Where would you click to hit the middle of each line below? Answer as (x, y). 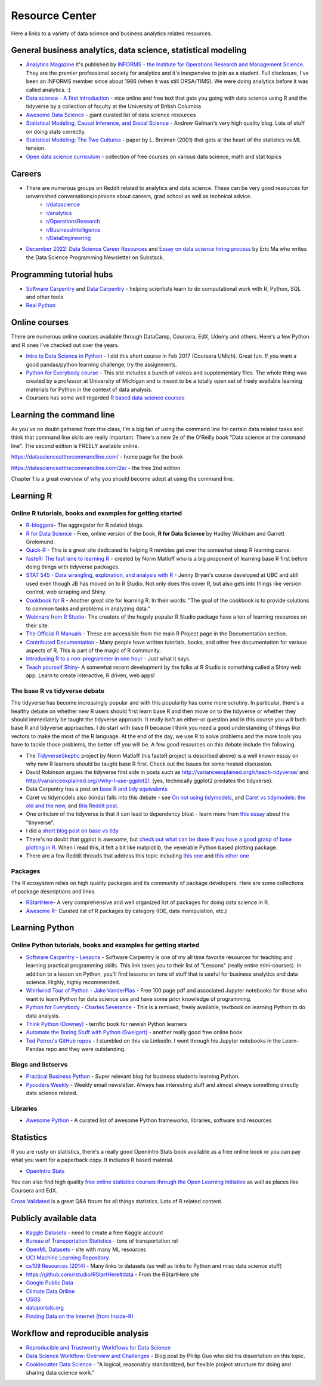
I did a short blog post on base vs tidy (72, 831)
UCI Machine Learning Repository (67, 1258)
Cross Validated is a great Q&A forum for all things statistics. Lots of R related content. (117, 1201)
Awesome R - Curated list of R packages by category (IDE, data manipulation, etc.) (127, 911)
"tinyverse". (40, 822)
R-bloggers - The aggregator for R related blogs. (85, 525)
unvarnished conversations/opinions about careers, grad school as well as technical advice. (139, 196)
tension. (36, 148)
